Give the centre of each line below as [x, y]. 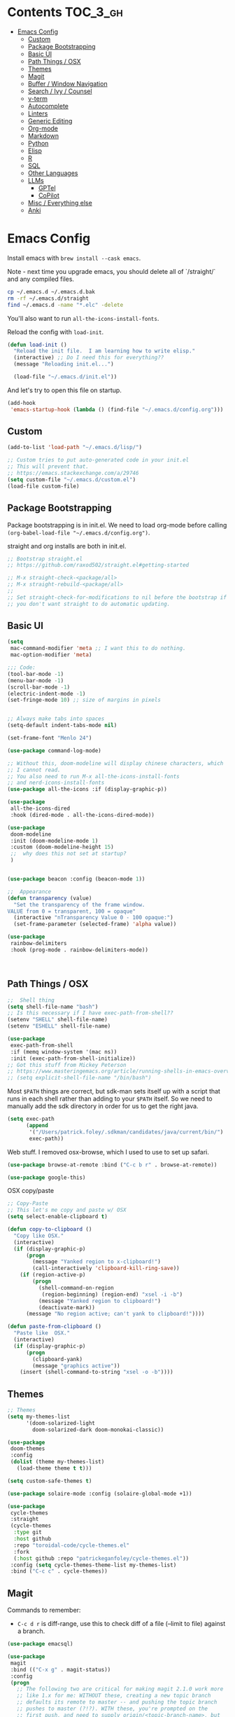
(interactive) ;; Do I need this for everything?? [89, 358]
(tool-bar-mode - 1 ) [36, 674]
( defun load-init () [37, 345]
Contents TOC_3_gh [65, 12]
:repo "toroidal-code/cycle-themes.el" [72, 1545]
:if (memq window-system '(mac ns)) [64, 1051]
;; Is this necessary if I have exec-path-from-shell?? [90, 1013]
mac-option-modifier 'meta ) [51, 655]
